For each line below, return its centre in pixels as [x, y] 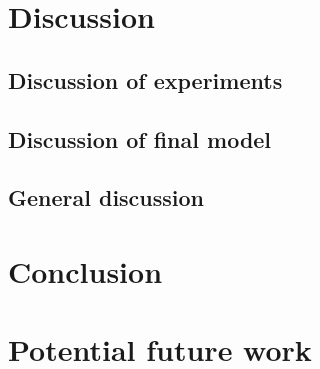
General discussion [106, 197]
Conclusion [85, 270]
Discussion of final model [140, 138]
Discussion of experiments [145, 79]
